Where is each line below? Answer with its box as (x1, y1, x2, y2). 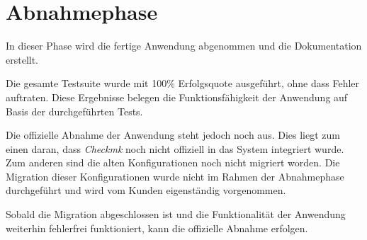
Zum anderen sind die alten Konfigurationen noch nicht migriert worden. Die (6, 155, 340, 170)
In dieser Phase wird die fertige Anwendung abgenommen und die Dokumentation (6, 38, 362, 53)
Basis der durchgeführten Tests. (6, 103, 143, 118)
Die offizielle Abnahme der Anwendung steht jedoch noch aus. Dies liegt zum (6, 127, 340, 142)
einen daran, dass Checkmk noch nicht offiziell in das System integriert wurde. (6, 141, 344, 156)
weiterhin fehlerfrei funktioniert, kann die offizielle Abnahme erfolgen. (6, 220, 308, 235)
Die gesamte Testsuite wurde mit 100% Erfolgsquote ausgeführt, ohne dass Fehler (6, 76, 360, 91)
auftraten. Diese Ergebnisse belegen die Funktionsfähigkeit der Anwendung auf (6, 89, 348, 104)
